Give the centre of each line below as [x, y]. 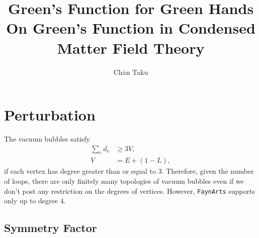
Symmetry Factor [51, 228]
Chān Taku [131, 72]
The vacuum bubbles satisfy [47, 139]
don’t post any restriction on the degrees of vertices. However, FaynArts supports [129, 191]
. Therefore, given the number [208, 171]
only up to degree [31, 201]
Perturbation [50, 115]
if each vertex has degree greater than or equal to [80, 171]
